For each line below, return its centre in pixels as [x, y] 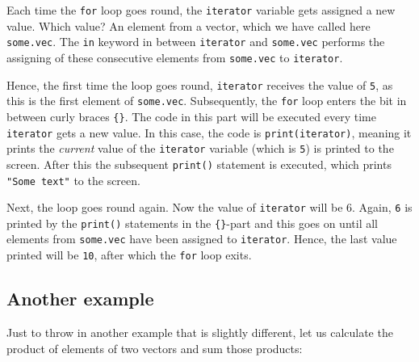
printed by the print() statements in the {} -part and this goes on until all [192, 223]
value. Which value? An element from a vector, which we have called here [189, 25]
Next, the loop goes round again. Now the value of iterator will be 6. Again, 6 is [209, 207]
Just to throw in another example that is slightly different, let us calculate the [200, 332]
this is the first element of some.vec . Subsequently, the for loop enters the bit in [207, 101]
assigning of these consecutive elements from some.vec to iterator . [175, 57]
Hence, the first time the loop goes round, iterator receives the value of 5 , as [200, 84]
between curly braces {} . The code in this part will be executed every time [191, 116]
